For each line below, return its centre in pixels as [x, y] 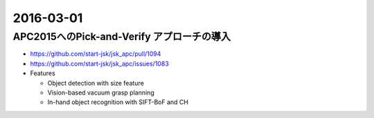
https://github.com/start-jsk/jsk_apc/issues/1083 [99, 63]
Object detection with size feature [96, 83]
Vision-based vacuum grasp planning [101, 92]
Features [43, 73]
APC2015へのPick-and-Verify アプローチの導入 [122, 37]
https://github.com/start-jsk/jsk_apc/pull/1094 [96, 54]
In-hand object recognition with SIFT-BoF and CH [118, 102]
